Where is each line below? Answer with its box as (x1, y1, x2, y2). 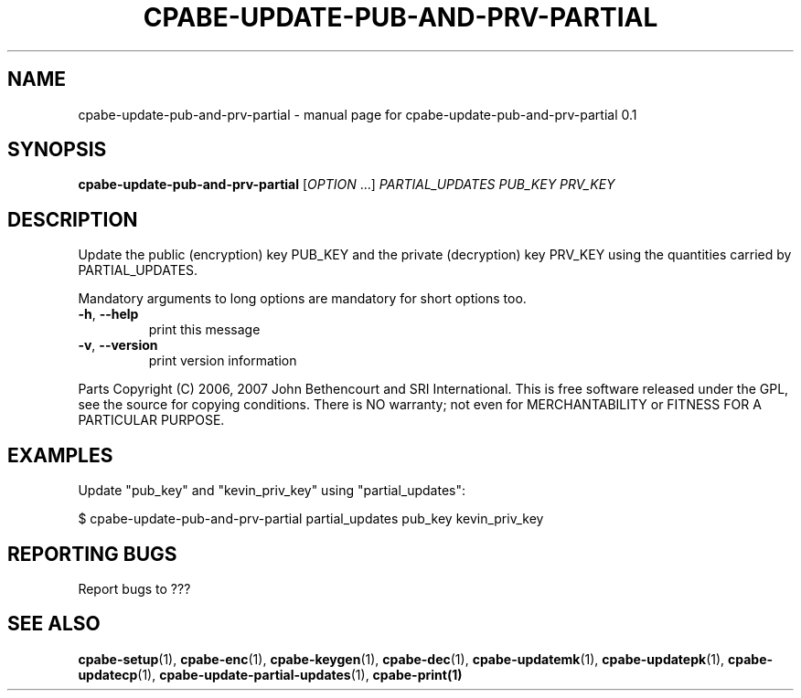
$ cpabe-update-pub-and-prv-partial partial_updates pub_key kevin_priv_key (78, 511, 544, 527)
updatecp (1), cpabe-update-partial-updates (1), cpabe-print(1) (78, 666, 463, 682)
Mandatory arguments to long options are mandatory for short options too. (78, 291, 527, 307)
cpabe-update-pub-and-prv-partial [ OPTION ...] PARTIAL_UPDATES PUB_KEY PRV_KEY (78, 176, 615, 193)
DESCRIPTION (7, 207, 138, 231)
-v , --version (78, 337, 158, 354)
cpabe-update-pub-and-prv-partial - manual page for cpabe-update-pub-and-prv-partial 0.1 (78, 106, 637, 122)
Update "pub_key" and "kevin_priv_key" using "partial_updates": (78, 482, 465, 499)
